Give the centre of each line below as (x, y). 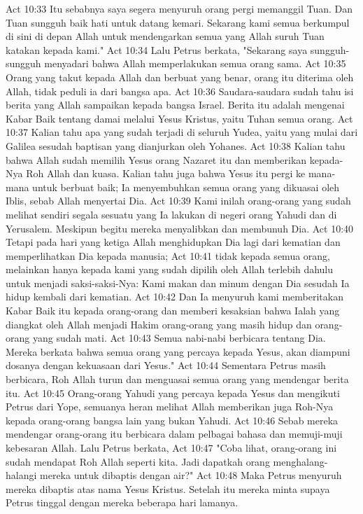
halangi (21, 475)
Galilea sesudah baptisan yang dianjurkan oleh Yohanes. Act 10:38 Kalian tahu (176, 145)
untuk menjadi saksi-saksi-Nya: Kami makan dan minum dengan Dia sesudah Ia (178, 283)
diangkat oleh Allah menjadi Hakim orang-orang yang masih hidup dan (159, 324)
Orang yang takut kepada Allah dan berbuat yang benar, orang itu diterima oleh (180, 77)
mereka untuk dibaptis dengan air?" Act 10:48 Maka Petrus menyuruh (191, 475)
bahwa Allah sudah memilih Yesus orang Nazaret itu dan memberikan (156, 159)
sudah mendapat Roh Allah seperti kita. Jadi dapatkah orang (138, 461)
